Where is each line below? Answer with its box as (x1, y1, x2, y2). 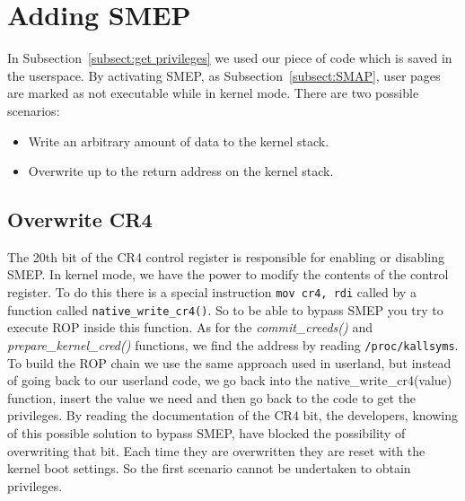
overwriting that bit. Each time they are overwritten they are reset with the (7, 441, 426, 460)
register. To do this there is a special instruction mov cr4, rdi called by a (7, 283, 417, 302)
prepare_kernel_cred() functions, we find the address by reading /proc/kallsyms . (7, 335, 459, 354)
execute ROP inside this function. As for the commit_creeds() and (7, 318, 373, 337)
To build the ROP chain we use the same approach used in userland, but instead (7, 353, 452, 372)
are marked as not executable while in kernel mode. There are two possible (7, 83, 419, 102)
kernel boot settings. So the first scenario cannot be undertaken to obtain (7, 459, 411, 478)
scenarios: (7, 101, 60, 119)
